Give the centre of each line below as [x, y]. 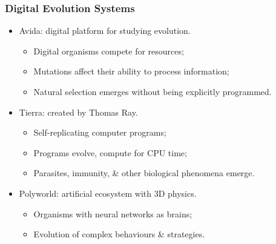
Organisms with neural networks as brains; [113, 213]
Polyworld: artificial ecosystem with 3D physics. [108, 193]
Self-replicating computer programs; [100, 132]
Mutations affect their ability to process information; [131, 71]
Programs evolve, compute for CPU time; [110, 152]
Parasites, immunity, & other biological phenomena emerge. [144, 173]
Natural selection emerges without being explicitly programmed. [153, 91]
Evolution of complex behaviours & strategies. [119, 234]
